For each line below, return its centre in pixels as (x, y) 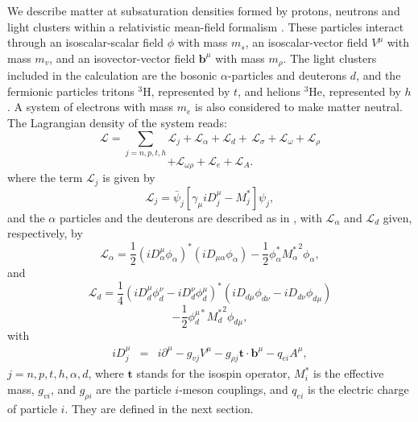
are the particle (134, 389)
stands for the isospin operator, (213, 373)
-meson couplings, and (234, 389)
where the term (45, 178)
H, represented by (186, 91)
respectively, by (45, 233)
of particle (32, 408)
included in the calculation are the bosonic (112, 75)
